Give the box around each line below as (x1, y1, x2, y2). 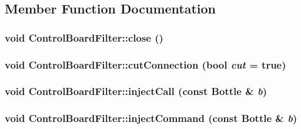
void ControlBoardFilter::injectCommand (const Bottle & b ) (5, 111, 297, 125)
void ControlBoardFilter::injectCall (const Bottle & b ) (5, 84, 267, 99)
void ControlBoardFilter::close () (5, 30, 163, 45)
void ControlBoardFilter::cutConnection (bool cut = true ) (5, 57, 286, 72)
